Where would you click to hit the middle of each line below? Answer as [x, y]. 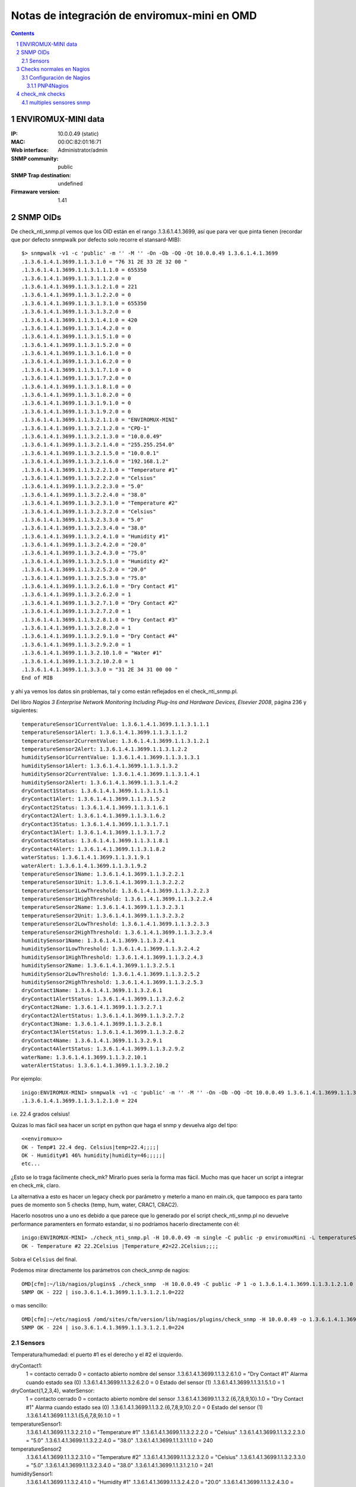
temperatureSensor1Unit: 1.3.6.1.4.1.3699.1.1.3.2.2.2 [103, 882]
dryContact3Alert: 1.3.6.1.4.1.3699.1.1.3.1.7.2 [93, 832]
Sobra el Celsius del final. [44, 1259]
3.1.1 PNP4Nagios [48, 86]
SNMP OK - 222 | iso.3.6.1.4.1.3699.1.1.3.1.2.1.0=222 [103, 1293]
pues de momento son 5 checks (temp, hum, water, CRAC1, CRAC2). [95, 1204]
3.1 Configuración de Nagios [56, 77]
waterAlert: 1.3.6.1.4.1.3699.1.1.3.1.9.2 [84, 866]
